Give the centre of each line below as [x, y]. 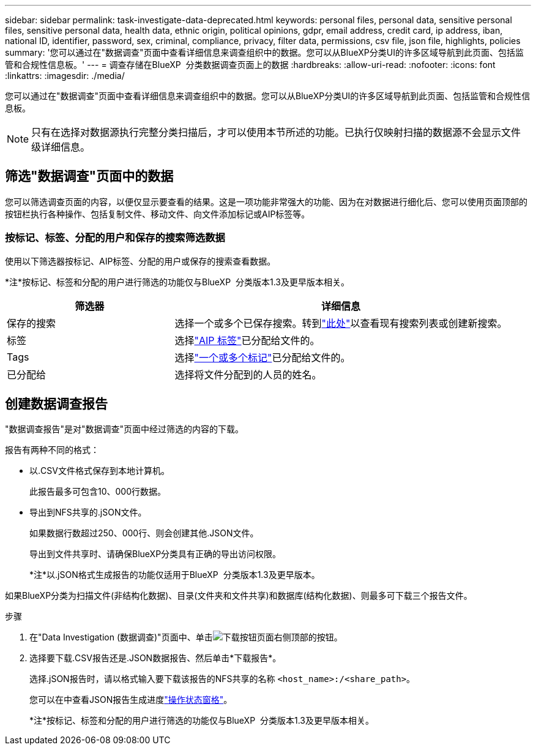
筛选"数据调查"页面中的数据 [89, 176]
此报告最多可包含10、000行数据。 [98, 492]
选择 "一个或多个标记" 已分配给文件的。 [262, 357]
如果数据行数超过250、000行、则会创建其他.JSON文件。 [144, 533]
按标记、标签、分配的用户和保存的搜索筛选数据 [115, 238]
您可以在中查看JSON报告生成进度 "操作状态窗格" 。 [131, 700]
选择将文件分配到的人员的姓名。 [248, 374]
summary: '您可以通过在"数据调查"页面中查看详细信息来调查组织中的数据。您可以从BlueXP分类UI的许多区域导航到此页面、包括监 [264, 52]
